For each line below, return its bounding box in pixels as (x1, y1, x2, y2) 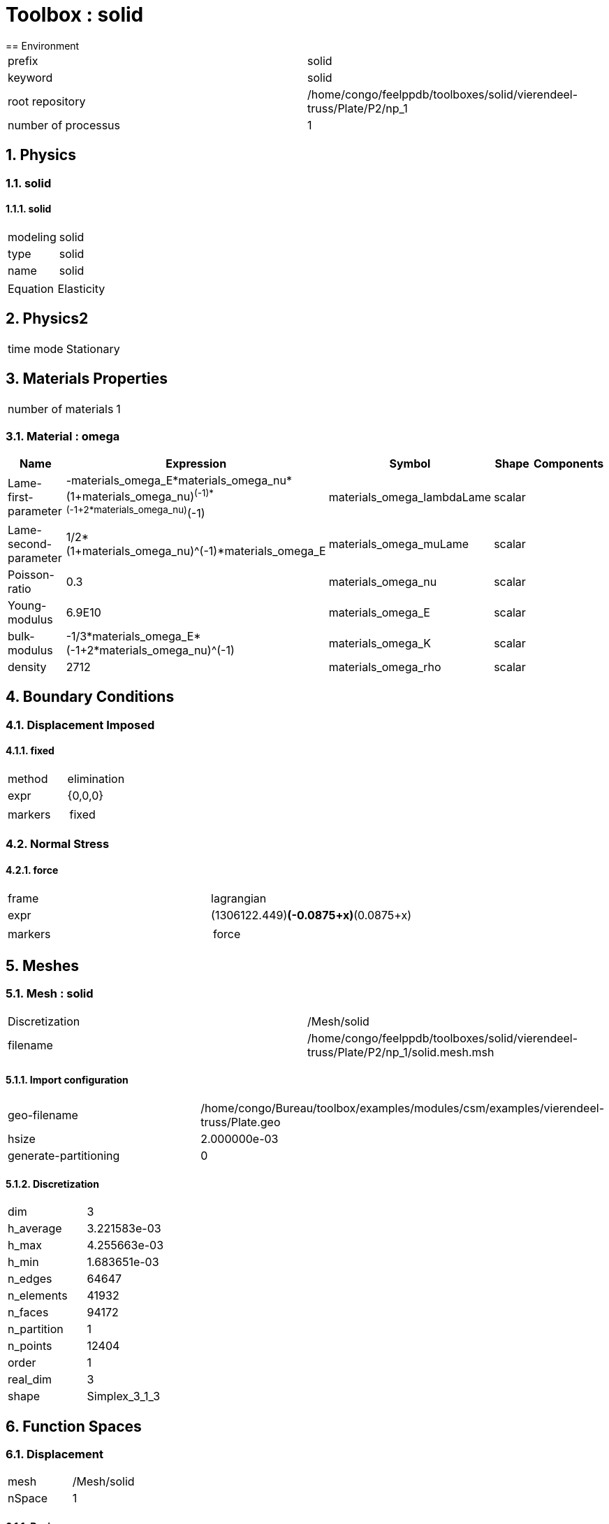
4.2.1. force (6, 863, 59, 876)
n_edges (8, 1272, 52, 1286)
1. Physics (6, 146, 76, 164)
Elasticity (57, 281, 105, 296)
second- (8, 536, 52, 551)
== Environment (6, 39, 80, 52)
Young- (8, 598, 47, 612)
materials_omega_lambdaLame (328, 489, 492, 504)
